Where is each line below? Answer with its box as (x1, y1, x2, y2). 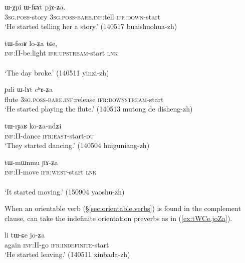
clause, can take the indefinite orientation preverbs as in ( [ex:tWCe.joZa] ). (5, 212, 232, 223)
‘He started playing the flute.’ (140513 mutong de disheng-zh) (5, 103, 193, 114)
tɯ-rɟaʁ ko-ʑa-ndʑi (5, 120, 62, 130)
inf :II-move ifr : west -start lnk (5, 166, 97, 177)
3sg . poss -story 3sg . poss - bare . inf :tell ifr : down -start (5, 11, 161, 21)
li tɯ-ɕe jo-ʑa (5, 229, 45, 240)
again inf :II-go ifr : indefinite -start (5, 239, 109, 249)
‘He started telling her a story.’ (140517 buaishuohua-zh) (5, 21, 177, 31)
